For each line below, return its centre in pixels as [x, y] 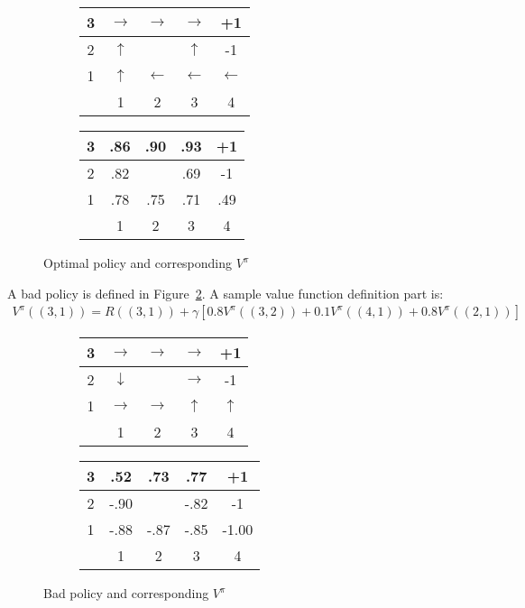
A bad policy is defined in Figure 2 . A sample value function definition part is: [226, 293]
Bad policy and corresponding [126, 593]
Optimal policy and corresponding [138, 263]
